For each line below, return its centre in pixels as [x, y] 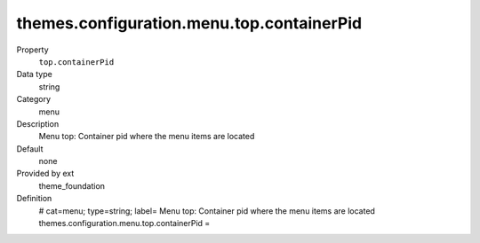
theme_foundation [72, 185]
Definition [34, 199]
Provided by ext [45, 174]
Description [38, 123]
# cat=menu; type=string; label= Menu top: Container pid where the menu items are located [207, 211]
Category [34, 99]
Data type [34, 74]
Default [30, 149]
